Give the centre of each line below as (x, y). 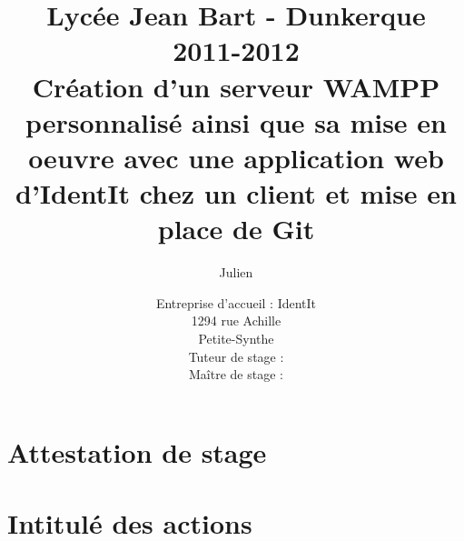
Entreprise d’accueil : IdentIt (236, 302)
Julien (236, 272)
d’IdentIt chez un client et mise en (236, 193)
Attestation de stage (137, 451)
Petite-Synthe (236, 339)
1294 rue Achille (236, 321)
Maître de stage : (236, 374)
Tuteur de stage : (236, 356)
